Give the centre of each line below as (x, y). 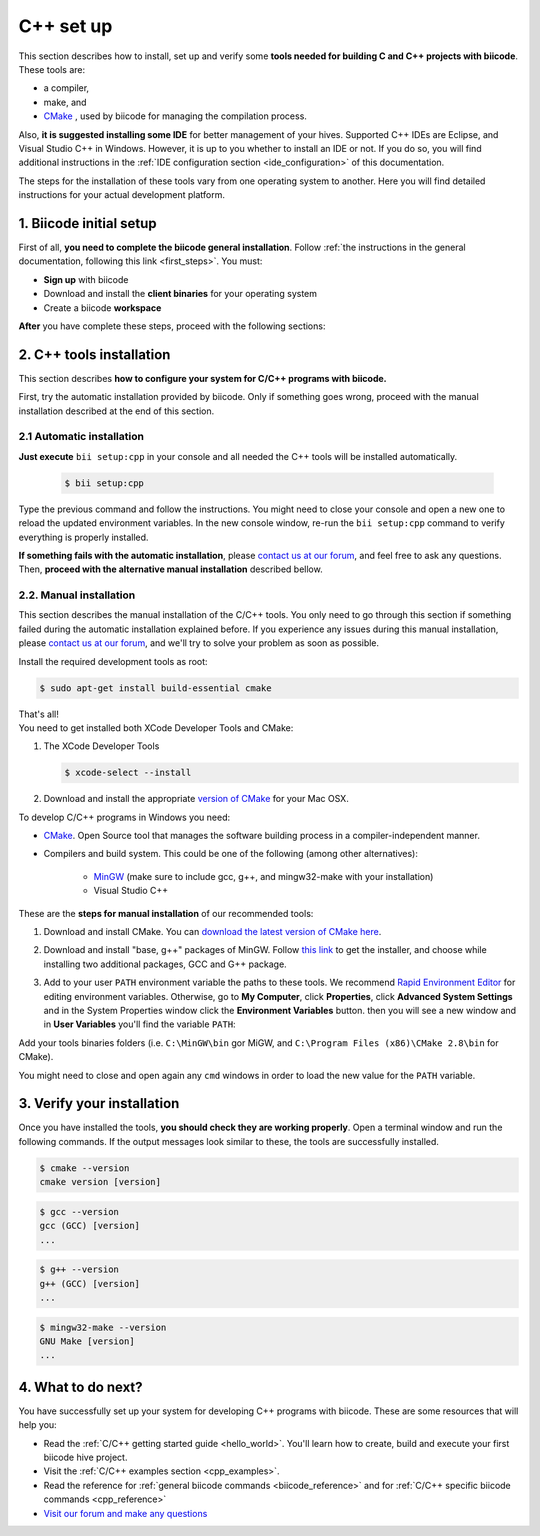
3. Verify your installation (99, 1103)
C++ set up (65, 26)
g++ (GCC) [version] (89, 1283)
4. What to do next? (81, 1386)
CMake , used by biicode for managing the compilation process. (175, 116)
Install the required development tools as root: (113, 661)
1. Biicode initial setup (87, 223)
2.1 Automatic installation (81, 437)
